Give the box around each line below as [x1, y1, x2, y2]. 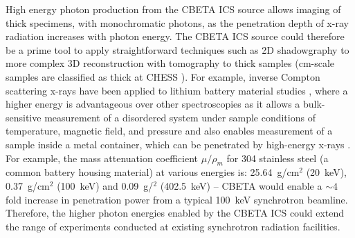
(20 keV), [306, 165, 347, 179]
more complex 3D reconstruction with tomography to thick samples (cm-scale [6, 56, 335, 70]
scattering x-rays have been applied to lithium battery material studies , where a [6, 83, 348, 97]
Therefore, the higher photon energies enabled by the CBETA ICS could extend [6, 206, 345, 220]
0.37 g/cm [6, 178, 50, 192]
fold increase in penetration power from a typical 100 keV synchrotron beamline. [6, 192, 348, 206]
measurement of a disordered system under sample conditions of [44, 110, 316, 124]
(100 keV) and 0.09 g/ [57, 178, 154, 192]
